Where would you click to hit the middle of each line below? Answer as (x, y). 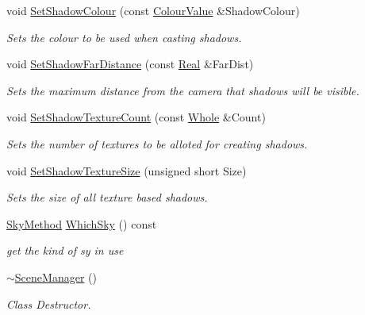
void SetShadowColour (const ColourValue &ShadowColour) (153, 10)
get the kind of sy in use (65, 250)
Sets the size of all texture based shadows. (107, 197)
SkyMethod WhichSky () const (82, 223)
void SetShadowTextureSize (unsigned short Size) (127, 170)
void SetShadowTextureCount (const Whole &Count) (136, 117)
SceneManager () (56, 277)
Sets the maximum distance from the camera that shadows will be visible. (183, 90)
